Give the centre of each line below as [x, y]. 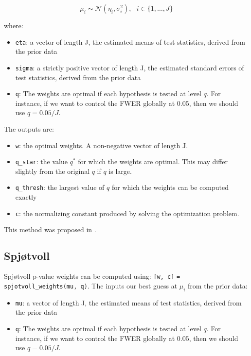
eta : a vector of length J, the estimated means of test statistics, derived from [130, 42]
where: [14, 25]
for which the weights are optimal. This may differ [153, 161]
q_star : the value [41, 161]
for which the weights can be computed [170, 187]
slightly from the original [53, 171]
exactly [26, 197]
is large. [120, 171]
